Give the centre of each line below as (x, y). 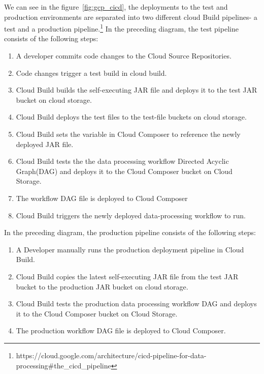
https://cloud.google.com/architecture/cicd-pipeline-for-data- (111, 355)
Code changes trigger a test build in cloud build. (91, 73)
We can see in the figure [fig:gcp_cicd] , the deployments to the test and (116, 7)
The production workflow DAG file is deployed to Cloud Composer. (121, 330)
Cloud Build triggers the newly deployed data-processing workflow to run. (131, 215)
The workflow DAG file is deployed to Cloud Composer (102, 198)
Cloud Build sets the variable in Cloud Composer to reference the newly (128, 134)
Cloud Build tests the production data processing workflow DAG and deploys (136, 304)
